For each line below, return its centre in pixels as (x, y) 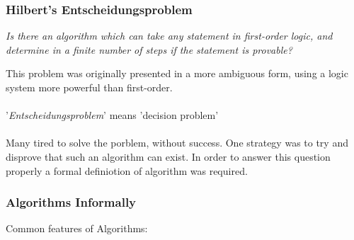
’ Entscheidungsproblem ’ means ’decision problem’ (112, 115)
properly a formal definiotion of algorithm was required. (127, 170)
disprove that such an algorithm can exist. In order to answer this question (168, 156)
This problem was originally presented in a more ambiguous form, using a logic (177, 73)
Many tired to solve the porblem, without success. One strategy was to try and (177, 143)
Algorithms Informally (71, 202)
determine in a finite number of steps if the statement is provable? (149, 49)
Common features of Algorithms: (77, 228)
